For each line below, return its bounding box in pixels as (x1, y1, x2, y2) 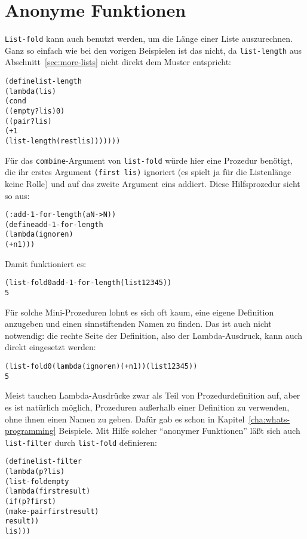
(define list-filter (5, 457, 82, 466)
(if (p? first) (5, 497, 56, 506)
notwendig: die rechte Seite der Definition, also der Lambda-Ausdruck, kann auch (5, 329, 303, 341)
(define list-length (5, 77, 82, 86)
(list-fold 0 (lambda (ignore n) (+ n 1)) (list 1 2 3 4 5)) (5, 362, 198, 371)
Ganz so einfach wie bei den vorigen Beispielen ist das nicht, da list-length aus (5, 44, 302, 56)
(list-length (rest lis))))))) (5, 136, 121, 145)
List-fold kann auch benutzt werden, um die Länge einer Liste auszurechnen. (5, 32, 293, 45)
